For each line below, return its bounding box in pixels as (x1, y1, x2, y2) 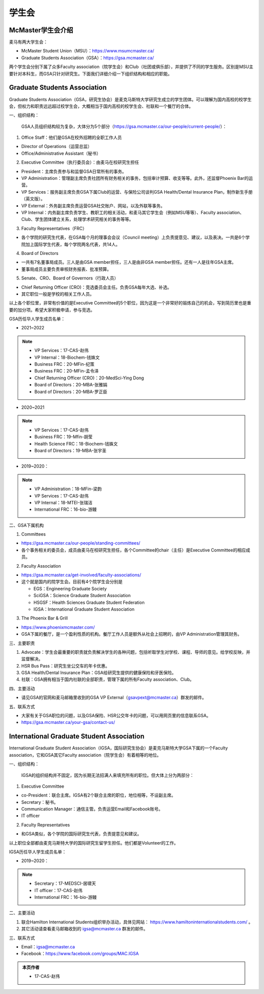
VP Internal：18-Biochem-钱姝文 (34, 354, 100, 360)
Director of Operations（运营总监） (21, 144, 92, 149)
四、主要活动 (9, 685, 35, 691)
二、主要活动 (9, 910, 35, 916)
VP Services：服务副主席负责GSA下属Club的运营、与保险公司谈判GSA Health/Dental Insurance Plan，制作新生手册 (21, 189, 253, 195)
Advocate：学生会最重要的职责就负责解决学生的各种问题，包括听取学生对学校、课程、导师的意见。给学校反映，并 (21, 649, 250, 655)
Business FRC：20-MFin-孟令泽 (34, 368, 99, 374)
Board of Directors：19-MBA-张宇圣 (34, 447, 107, 453)
